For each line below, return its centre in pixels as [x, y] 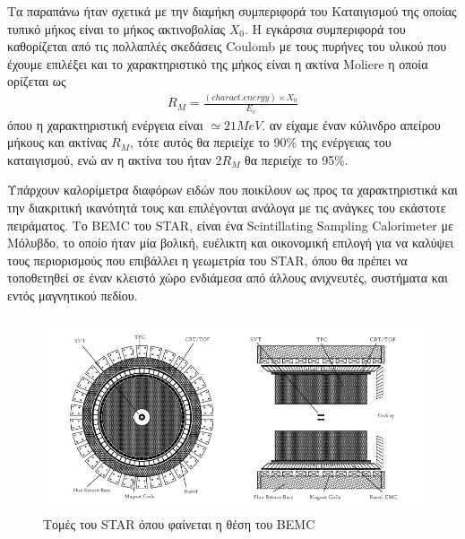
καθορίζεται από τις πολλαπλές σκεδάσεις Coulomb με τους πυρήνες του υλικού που [227, 46]
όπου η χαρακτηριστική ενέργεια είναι [105, 124]
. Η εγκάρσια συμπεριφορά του [325, 28]
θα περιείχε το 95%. [297, 159]
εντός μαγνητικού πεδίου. [73, 295]
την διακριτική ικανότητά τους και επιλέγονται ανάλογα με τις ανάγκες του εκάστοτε [227, 207]
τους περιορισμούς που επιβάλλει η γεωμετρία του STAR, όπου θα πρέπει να [207, 260]
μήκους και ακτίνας [57, 142]
